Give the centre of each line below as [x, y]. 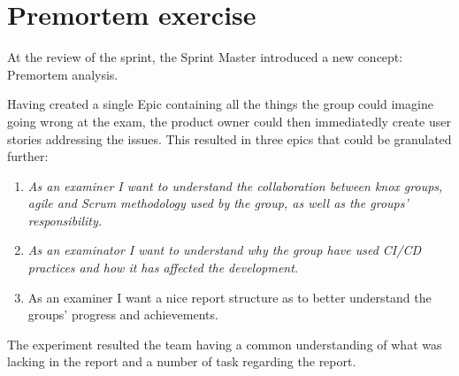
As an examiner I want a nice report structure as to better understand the [229, 297]
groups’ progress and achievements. [123, 315]
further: [28, 156]
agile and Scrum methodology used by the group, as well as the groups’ [218, 203]
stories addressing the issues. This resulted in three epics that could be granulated [229, 138]
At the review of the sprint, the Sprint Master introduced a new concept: [205, 57]
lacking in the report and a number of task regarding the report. [182, 361]
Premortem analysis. [63, 74]
